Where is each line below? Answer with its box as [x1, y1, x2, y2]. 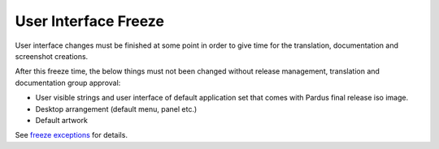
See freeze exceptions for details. [15, 130, 128, 140]
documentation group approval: [15, 78, 121, 87]
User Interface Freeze [15, 12, 164, 30]
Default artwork [35, 115, 89, 125]
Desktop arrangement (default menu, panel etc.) [35, 104, 198, 113]
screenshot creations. [15, 51, 89, 61]
